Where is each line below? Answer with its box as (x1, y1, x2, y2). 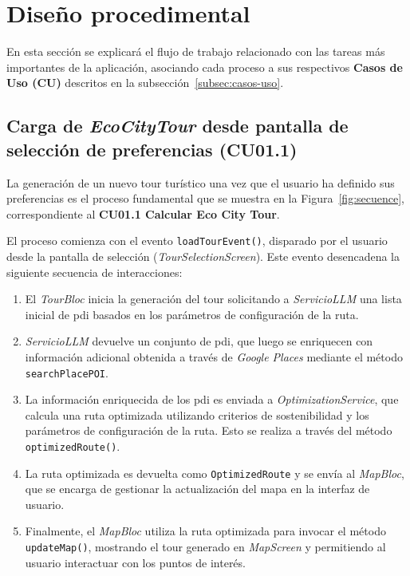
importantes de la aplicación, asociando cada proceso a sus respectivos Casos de (6, 58, 403, 75)
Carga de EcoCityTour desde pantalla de (6, 113, 349, 138)
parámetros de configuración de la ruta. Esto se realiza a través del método (25, 422, 392, 439)
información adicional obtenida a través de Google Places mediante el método (25, 348, 403, 365)
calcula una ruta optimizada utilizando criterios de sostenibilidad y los (25, 406, 369, 423)
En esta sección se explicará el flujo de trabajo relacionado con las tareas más (6, 43, 385, 60)
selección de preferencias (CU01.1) (6, 136, 298, 161)
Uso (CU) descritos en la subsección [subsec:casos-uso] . (6, 74, 284, 91)
